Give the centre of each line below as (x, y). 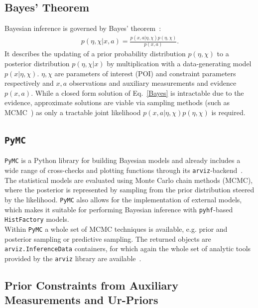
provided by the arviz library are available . (73, 258)
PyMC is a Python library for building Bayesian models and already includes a (123, 160)
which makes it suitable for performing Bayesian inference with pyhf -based (119, 209)
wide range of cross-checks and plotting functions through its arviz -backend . (124, 170)
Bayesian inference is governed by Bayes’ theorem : (83, 28)
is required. (228, 112)
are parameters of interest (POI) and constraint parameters (145, 73)
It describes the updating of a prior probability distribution (95, 54)
